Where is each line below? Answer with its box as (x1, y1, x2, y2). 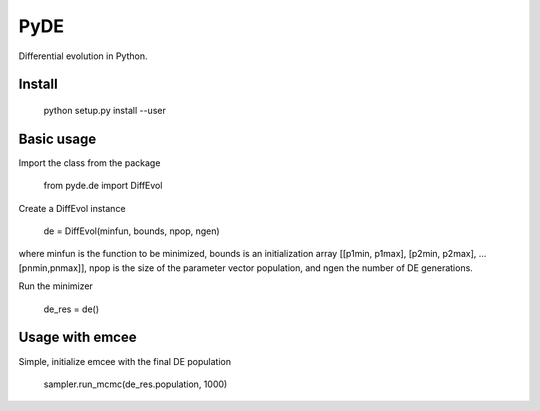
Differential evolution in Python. (18, 50, 148, 62)
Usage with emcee (18, 329, 137, 346)
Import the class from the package (18, 156, 161, 169)
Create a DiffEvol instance (18, 202, 126, 214)
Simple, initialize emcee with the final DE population (18, 355, 232, 367)
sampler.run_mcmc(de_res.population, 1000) (43, 378, 228, 390)
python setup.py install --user (43, 104, 167, 116)
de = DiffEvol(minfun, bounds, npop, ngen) (43, 225, 220, 237)
